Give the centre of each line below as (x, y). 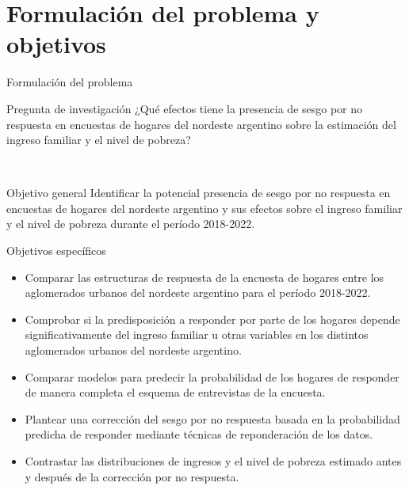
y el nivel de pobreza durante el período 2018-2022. (131, 224)
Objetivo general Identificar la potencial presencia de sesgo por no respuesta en (199, 193)
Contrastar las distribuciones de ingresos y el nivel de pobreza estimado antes (213, 461)
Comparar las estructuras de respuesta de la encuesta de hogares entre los (204, 277)
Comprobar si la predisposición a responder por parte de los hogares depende (212, 319)
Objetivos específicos (56, 251)
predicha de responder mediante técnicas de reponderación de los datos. (199, 434)
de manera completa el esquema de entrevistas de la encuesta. (175, 392)
